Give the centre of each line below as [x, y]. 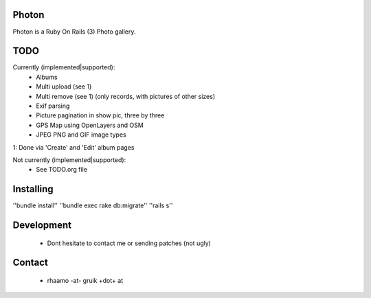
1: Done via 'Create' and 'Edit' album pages [74, 147]
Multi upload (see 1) [64, 87]
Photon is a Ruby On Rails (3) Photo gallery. [74, 32]
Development [42, 226]
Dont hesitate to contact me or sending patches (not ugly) [129, 243]
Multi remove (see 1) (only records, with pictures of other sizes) [126, 96]
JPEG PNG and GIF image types [81, 135]
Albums [47, 77]
